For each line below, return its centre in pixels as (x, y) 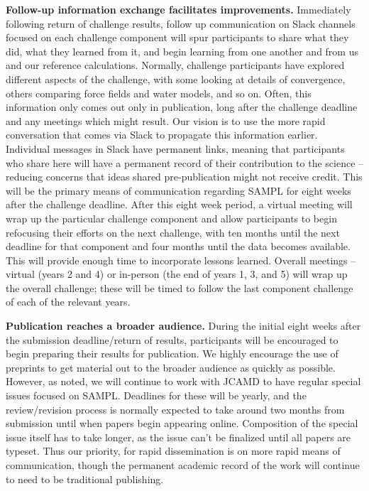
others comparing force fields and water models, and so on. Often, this (159, 93)
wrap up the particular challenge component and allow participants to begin (171, 218)
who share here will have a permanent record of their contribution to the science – (185, 162)
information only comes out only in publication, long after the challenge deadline (182, 107)
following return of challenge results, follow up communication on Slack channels (181, 23)
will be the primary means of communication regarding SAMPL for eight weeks (178, 190)
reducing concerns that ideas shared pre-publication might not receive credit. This (184, 177)
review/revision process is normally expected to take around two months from (175, 409)
